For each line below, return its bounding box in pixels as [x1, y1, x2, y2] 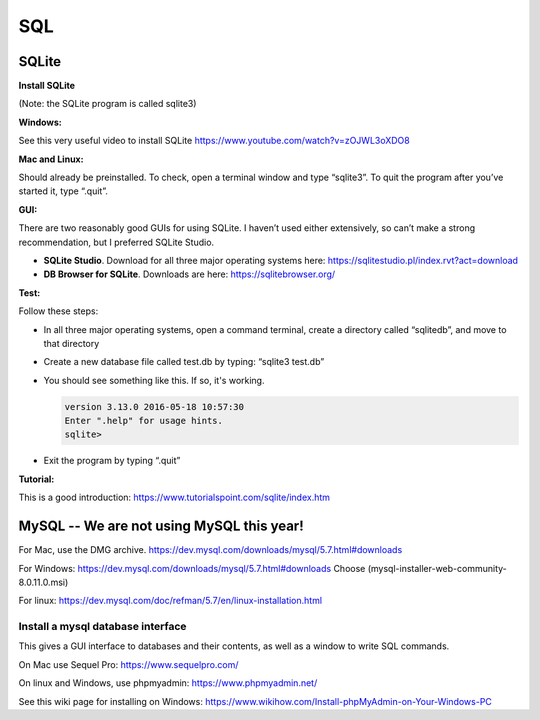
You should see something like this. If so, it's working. [43, 374, 265, 386]
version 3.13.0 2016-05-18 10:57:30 [64, 401, 245, 412]
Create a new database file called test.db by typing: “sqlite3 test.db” [43, 356, 325, 368]
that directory [43, 337, 100, 349]
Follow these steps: [18, 305, 99, 317]
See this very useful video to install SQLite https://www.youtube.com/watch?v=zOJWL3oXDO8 [18, 135, 410, 147]
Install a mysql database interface [18, 620, 187, 634]
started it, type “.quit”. [18, 185, 109, 197]
